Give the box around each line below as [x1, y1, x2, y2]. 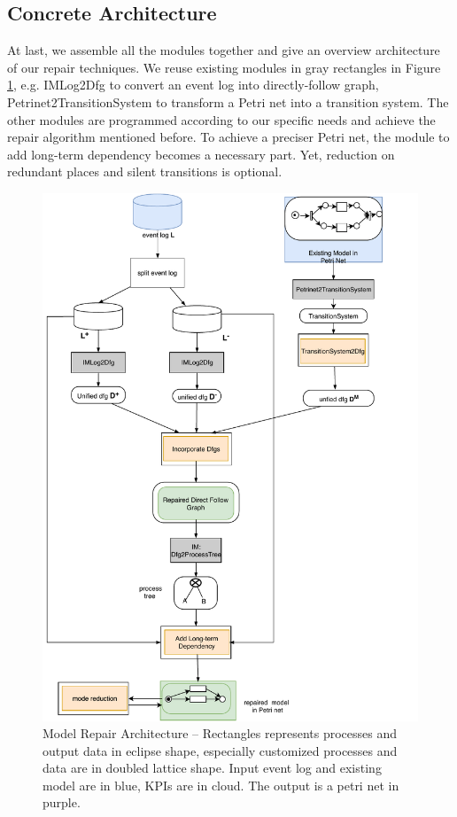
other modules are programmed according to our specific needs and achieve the [7, 110, 436, 128]
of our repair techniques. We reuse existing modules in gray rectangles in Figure [7, 58, 441, 76]
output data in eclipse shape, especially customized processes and [43, 741, 398, 759]
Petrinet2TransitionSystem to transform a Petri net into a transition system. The [7, 92, 449, 111]
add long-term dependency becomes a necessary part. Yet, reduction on [7, 144, 395, 163]
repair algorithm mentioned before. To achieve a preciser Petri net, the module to [7, 128, 450, 146]
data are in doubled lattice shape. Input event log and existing [43, 759, 382, 777]
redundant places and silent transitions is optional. [7, 162, 283, 181]
